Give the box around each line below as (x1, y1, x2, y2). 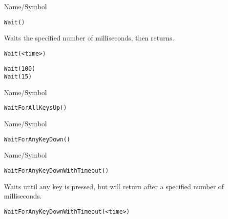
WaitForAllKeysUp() (4, 104, 67, 112)
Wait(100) (4, 65, 36, 72)
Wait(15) (4, 73, 32, 80)
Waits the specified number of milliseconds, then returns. (4, 33, 174, 43)
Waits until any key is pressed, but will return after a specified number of (4, 181, 224, 191)
